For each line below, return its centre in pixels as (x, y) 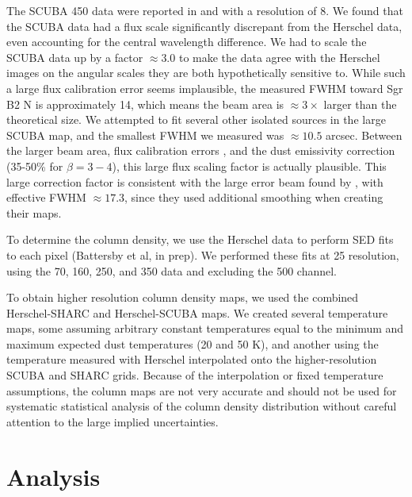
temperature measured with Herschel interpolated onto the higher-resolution (192, 359)
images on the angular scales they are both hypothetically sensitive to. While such (206, 73)
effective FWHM (46, 197)
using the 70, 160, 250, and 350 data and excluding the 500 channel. (172, 270)
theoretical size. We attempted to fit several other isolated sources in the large (196, 119)
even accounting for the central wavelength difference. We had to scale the (187, 42)
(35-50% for (35, 166)
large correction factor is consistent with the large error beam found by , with (195, 181)
